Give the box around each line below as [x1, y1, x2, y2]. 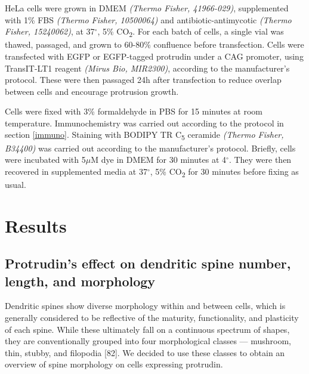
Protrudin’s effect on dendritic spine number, [5, 254, 291, 273]
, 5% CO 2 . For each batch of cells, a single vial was [97, 25, 284, 39]
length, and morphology [5, 271, 156, 290]
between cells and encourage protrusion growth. [5, 85, 179, 97]
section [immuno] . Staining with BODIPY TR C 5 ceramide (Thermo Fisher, [5, 128, 284, 143]
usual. [5, 178, 26, 190]
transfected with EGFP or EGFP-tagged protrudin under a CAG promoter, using [5, 50, 304, 62]
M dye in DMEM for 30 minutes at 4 [91, 153, 227, 166]
